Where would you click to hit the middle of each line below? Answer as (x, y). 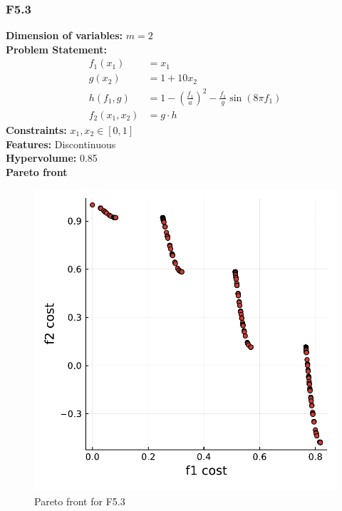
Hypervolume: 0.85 (52, 158)
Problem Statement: (56, 49)
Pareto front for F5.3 (80, 501)
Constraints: (36, 130)
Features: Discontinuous (61, 144)
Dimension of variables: (64, 35)
